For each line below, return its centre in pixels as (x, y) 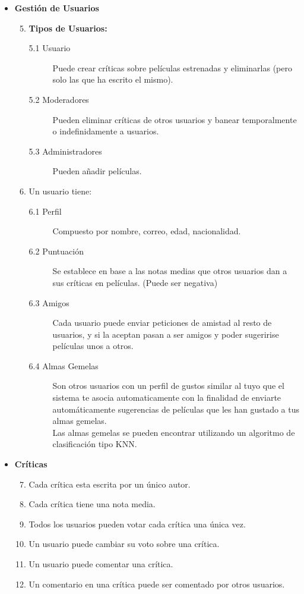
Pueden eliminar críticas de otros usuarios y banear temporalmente (175, 119)
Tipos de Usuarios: (68, 28)
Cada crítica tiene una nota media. (92, 504)
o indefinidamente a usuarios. (106, 131)
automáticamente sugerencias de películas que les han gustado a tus (176, 409)
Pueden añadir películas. (97, 171)
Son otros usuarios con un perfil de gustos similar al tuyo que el (168, 386)
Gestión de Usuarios (57, 8)
